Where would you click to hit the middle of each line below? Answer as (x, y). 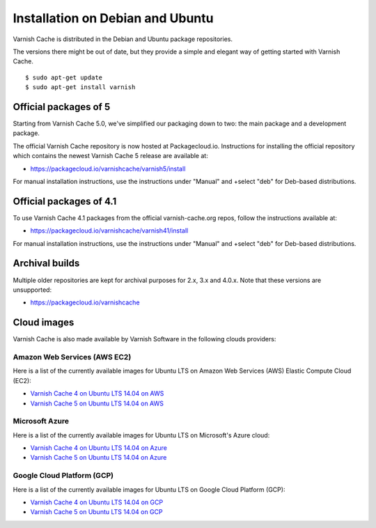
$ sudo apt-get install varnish (80, 87)
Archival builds (46, 264)
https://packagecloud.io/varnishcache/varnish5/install (108, 169)
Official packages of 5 (62, 107)
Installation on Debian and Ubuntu (113, 18)
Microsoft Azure (41, 421)
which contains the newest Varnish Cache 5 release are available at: (110, 156)
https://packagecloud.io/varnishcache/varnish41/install (109, 231)
